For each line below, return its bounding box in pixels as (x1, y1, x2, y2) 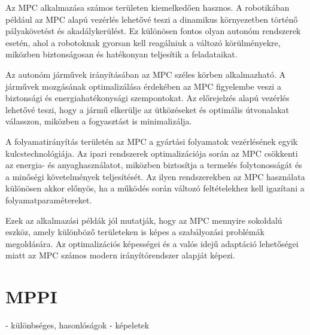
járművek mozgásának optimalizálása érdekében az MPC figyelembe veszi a (5, 80, 281, 92)
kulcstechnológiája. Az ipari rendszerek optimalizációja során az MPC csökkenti (5, 147, 298, 159)
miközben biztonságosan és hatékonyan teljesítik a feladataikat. (5, 48, 238, 60)
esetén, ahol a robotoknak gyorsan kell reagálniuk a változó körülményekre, (5, 36, 281, 48)
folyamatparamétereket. (5, 193, 92, 206)
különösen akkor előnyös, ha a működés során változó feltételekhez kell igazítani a (5, 182, 305, 194)
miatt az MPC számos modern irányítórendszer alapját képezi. (5, 249, 235, 261)
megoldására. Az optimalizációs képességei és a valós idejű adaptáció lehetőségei (5, 237, 299, 249)
